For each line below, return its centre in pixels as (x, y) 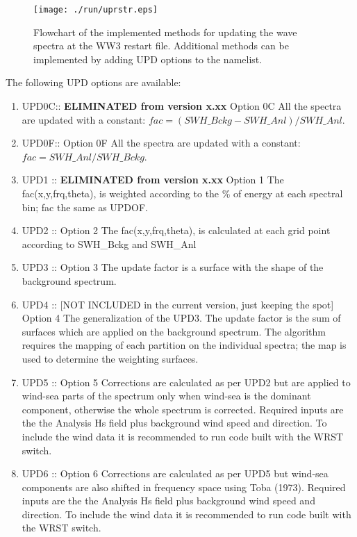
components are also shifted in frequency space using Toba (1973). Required (184, 487)
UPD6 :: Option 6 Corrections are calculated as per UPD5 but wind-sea (175, 473)
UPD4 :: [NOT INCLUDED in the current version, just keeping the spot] (178, 304)
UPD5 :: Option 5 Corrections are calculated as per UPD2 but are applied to (186, 382)
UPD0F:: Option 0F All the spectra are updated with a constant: (161, 143)
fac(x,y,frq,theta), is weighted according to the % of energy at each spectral (182, 193)
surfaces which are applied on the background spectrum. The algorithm (174, 331)
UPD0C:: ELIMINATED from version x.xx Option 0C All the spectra (182, 106)
